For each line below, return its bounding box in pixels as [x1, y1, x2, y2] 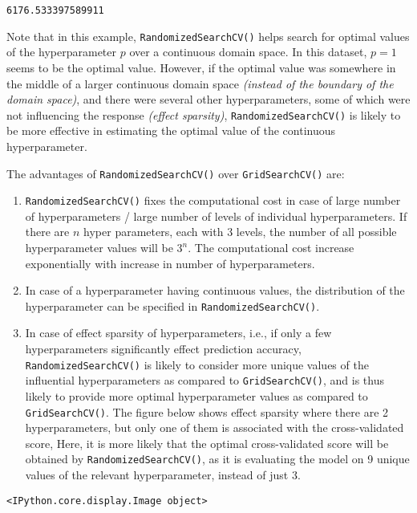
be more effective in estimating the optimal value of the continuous [6, 122, 336, 139]
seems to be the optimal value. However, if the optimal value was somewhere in [6, 59, 396, 75]
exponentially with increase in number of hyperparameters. [25, 254, 315, 271]
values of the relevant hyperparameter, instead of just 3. [25, 466, 301, 483]
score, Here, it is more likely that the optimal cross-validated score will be [25, 434, 389, 451]
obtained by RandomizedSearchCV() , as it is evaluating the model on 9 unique [25, 450, 410, 467]
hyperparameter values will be [25, 239, 173, 256]
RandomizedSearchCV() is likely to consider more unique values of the [25, 356, 369, 373]
